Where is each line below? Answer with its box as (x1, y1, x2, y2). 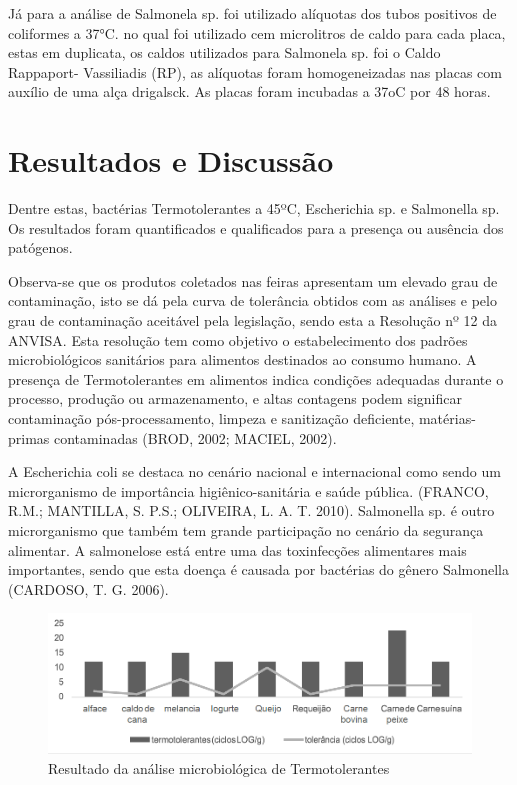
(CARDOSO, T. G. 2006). (8, 578, 169, 599)
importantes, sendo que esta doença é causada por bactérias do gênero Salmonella (8, 559, 510, 580)
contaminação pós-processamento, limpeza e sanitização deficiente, (8, 408, 415, 429)
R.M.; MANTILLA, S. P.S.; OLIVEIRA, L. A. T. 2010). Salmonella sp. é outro (8, 500, 495, 521)
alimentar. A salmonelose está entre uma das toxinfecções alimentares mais (8, 539, 467, 560)
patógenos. (8, 237, 73, 258)
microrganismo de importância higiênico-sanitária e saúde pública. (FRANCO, (8, 480, 489, 501)
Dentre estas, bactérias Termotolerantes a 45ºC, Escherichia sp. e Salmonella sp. (8, 198, 500, 219)
